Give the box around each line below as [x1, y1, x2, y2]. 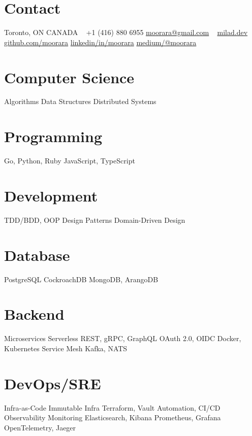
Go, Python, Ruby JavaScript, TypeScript [4, 155, 135, 166]
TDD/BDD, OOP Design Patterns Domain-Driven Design [4, 214, 185, 225]
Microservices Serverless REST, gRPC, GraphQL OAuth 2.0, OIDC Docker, [4, 333, 241, 344]
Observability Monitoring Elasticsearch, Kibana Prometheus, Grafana [4, 412, 221, 423]
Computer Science [4, 66, 135, 87]
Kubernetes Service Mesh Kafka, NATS [4, 343, 128, 353]
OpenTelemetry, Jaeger [4, 422, 76, 432]
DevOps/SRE [4, 373, 101, 393]
